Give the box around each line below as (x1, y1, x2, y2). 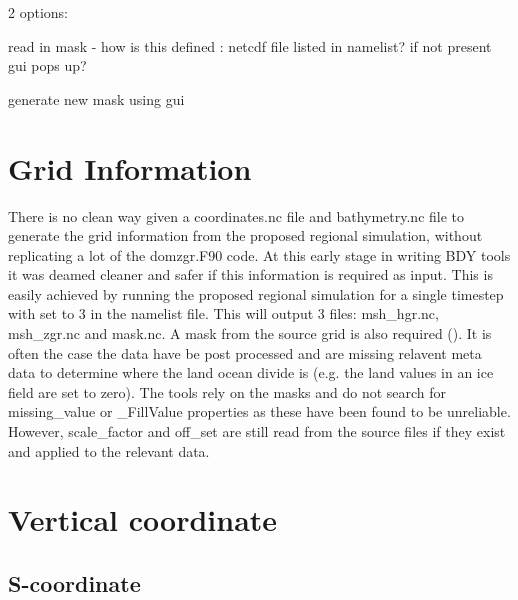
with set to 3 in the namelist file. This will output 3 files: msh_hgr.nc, (8, 303, 439, 324)
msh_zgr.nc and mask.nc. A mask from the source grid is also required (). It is (8, 323, 492, 344)
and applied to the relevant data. (8, 440, 210, 461)
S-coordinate (8, 567, 141, 598)
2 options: (8, 2, 68, 22)
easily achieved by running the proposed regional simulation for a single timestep (8, 283, 504, 304)
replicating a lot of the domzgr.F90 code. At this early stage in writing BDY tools (8, 244, 511, 265)
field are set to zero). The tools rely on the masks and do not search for (8, 381, 447, 402)
